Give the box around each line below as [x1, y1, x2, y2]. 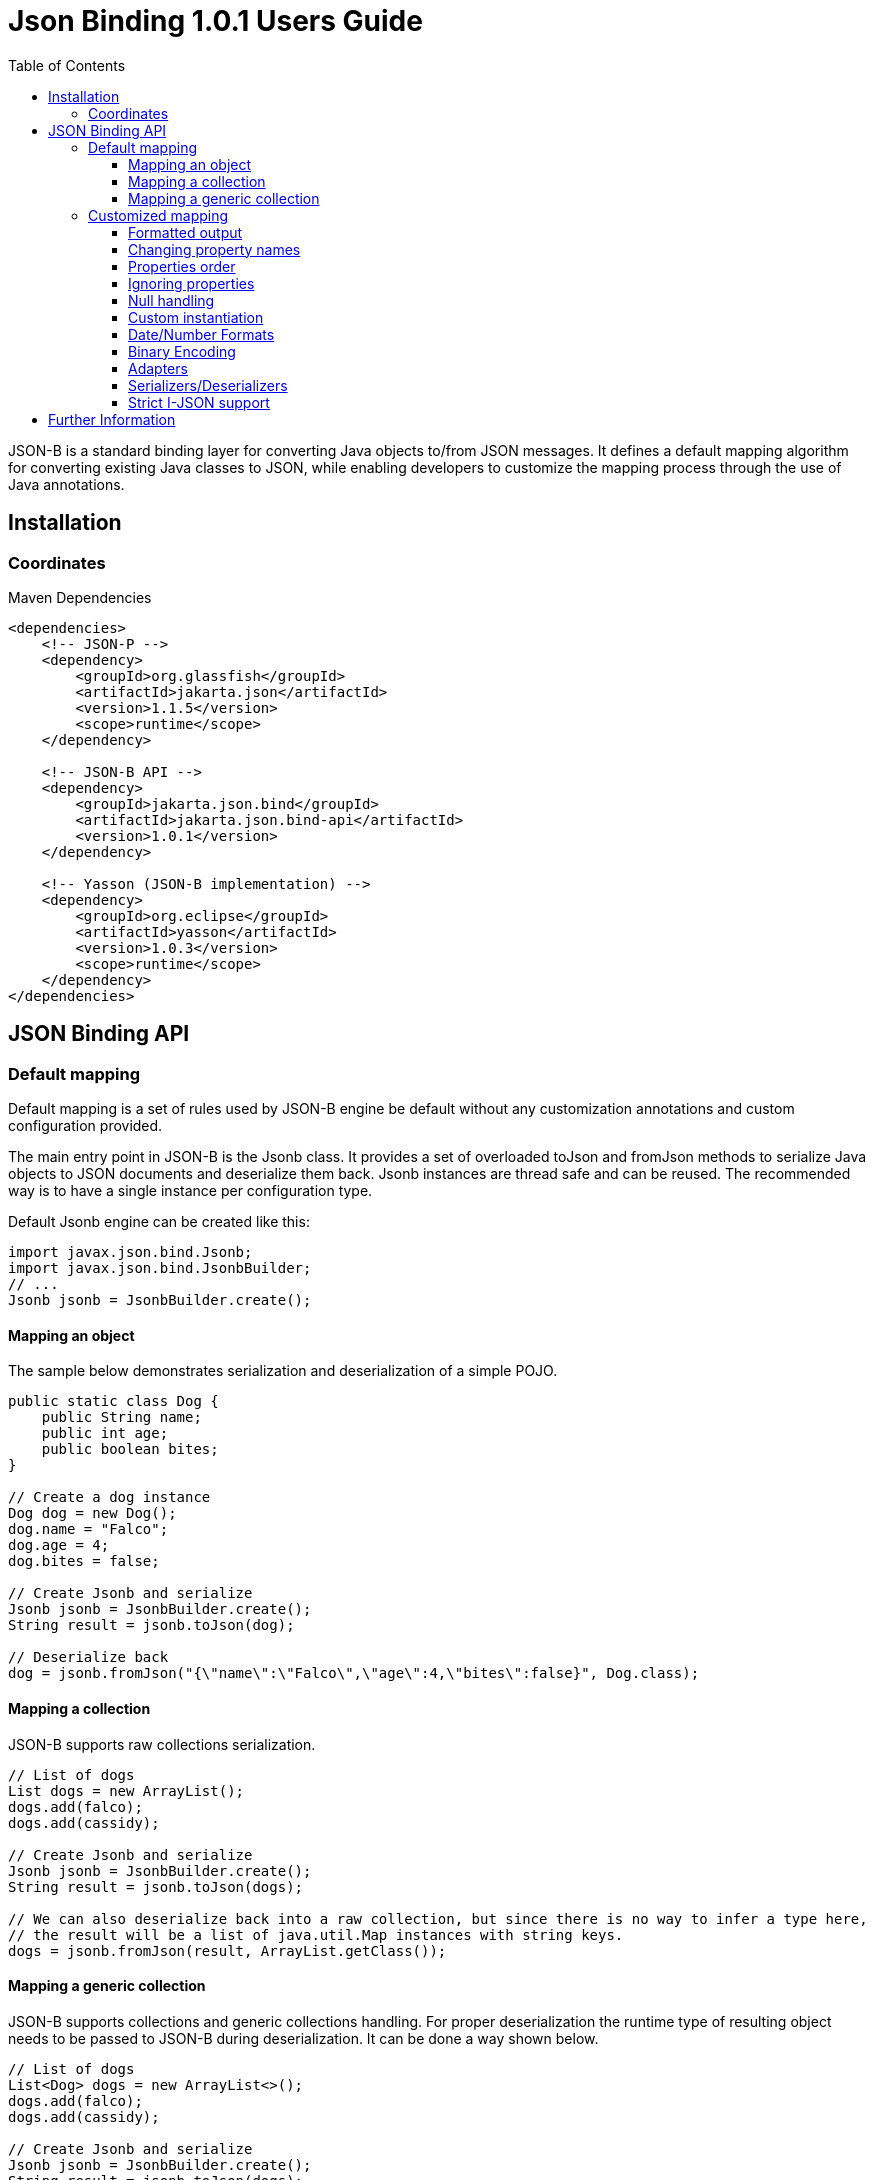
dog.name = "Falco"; [8, 1521, 169, 1538]
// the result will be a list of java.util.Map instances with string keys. [8, 1926, 624, 1943]
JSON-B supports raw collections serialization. [8, 1735, 316, 1753]
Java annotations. [8, 475, 125, 493]
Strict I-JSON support [128, 393, 270, 411]
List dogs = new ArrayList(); [8, 1782, 245, 1799]
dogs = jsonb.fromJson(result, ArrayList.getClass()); [8, 1942, 447, 1959]
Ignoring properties [128, 274, 255, 292]
